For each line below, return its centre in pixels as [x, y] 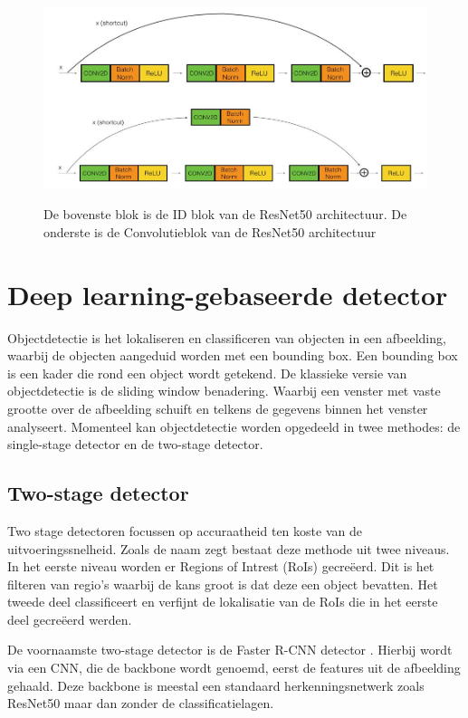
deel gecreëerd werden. [70, 619]
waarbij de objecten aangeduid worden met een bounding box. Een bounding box [233, 355]
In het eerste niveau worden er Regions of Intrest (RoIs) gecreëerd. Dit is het [221, 566]
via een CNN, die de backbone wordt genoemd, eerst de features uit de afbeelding [234, 668]
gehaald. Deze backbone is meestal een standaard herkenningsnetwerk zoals [216, 685]
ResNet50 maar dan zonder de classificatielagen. [141, 703]
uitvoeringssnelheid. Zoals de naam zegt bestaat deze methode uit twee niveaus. [229, 548]
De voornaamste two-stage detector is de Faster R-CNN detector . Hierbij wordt [230, 650]
